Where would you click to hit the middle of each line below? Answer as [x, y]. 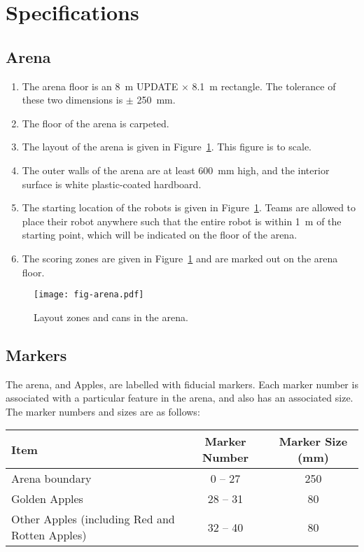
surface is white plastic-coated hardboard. [112, 184]
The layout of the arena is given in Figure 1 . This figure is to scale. [167, 147]
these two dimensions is [72, 100]
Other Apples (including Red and [93, 519]
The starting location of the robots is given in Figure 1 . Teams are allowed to [189, 207]
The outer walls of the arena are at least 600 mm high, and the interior [176, 170]
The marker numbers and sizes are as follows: [103, 411]
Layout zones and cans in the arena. [111, 317]
